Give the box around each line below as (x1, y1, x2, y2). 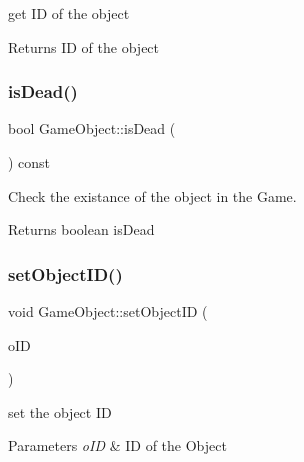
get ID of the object (8, 3, 130, 23)
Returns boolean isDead (8, 219, 155, 240)
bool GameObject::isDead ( (8, 118, 176, 139)
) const (8, 152, 51, 172)
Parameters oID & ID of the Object (8, 435, 227, 456)
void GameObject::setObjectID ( (8, 301, 208, 321)
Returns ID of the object (8, 36, 160, 57)
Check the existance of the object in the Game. (8, 185, 297, 206)
